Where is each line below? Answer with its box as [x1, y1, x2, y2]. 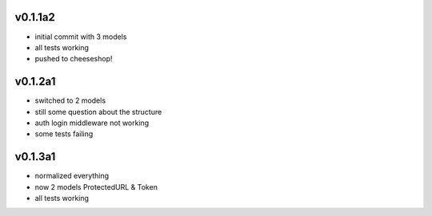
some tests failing [34, 129, 94, 139]
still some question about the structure [34, 107, 162, 116]
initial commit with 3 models [34, 32, 127, 41]
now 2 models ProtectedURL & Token [34, 182, 158, 191]
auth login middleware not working [34, 118, 150, 128]
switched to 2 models [34, 96, 106, 105]
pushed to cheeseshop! [34, 54, 113, 64]
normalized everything [34, 171, 110, 181]
